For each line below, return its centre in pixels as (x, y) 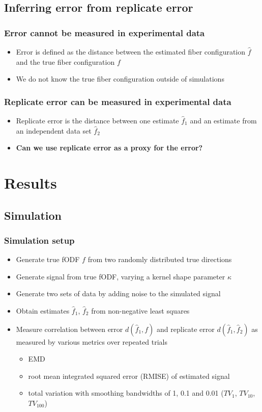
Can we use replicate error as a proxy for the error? (109, 148)
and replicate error (186, 329)
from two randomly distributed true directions (160, 259)
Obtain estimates (43, 310)
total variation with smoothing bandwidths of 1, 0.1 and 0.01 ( (126, 393)
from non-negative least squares (140, 310)
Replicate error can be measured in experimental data (118, 101)
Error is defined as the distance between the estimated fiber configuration (131, 51)
